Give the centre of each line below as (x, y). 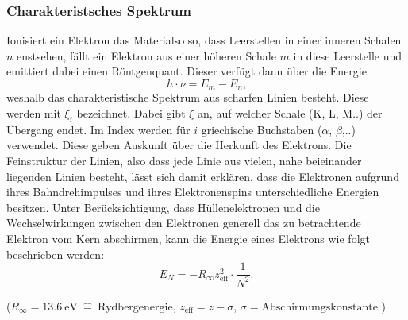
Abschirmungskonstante (319, 307)
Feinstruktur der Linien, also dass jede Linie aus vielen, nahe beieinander (184, 161)
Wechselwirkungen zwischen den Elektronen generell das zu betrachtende (184, 223)
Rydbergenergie (135, 307)
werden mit (34, 113)
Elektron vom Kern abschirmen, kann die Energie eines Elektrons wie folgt (188, 238)
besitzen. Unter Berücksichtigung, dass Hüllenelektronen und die (163, 207)
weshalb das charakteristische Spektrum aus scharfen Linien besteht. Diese (188, 97)
